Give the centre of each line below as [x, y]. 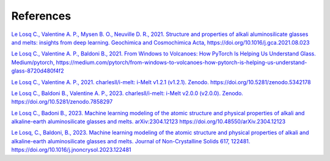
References [41, 16]
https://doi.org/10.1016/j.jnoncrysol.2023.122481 [71, 150]
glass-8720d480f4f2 [38, 71]
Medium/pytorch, [33, 62]
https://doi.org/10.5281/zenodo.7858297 [62, 102]
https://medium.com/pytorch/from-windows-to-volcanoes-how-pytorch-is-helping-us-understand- [182, 62]
